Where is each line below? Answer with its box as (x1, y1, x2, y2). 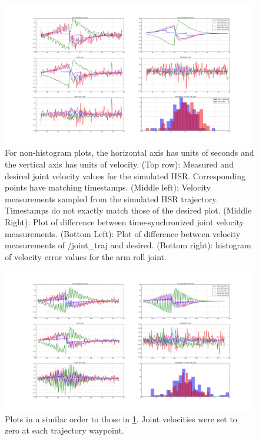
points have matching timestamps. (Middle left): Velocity (5, 181, 211, 193)
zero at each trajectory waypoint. (5, 424, 124, 436)
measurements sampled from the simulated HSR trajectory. (5, 192, 218, 205)
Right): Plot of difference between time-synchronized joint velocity (5, 216, 244, 228)
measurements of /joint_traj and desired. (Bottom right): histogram (5, 239, 251, 251)
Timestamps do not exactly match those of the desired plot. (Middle (5, 204, 252, 216)
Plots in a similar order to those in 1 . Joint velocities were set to (5, 412, 237, 425)
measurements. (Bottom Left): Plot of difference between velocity (5, 227, 241, 239)
